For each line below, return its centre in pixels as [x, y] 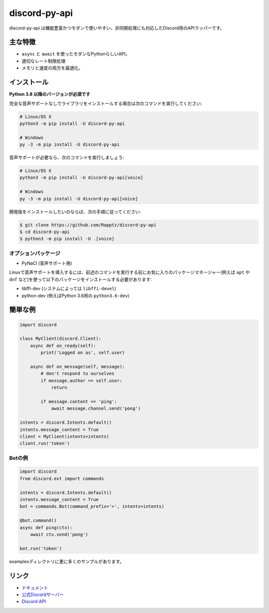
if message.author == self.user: [81, 380]
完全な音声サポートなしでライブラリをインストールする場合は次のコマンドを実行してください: [106, 103]
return [59, 388]
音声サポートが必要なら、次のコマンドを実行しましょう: [67, 158]
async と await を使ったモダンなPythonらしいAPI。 [76, 54]
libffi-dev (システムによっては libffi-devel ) [69, 289]
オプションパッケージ [35, 253]
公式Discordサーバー [43, 595]
